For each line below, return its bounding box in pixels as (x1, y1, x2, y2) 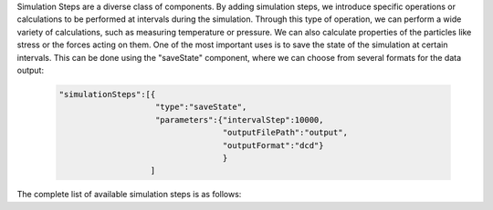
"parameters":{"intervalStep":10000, (155, 115, 324, 125)
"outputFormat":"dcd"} (222, 140, 324, 150)
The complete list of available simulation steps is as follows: (16, 189, 242, 200)
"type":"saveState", (155, 102, 247, 113)
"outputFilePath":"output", (222, 127, 349, 138)
